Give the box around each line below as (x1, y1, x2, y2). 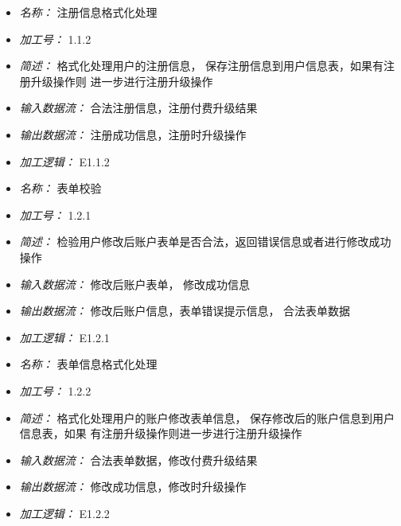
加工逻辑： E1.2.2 (19, 505, 110, 521)
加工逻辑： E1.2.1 (19, 329, 110, 345)
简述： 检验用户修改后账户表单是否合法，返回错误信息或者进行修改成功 (19, 233, 391, 250)
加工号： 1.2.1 (19, 206, 91, 223)
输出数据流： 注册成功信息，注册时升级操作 (19, 126, 247, 142)
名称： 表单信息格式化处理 (19, 356, 158, 372)
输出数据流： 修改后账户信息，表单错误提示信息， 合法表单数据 (19, 302, 351, 319)
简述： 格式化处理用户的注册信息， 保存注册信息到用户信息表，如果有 (19, 57, 384, 74)
